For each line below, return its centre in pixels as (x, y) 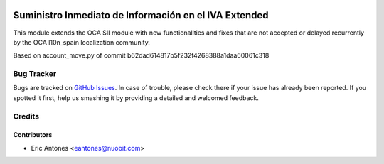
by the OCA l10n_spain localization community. (82, 42)
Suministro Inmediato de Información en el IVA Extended (141, 15)
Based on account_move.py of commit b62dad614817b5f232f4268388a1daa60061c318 (141, 55)
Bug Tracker (35, 74)
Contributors (33, 135)
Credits (26, 116)
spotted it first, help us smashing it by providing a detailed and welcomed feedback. (136, 98)
